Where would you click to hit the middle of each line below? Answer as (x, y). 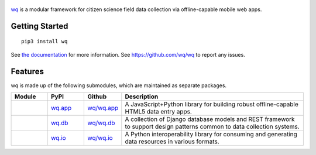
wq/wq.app (103, 108)
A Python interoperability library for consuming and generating (211, 135)
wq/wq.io (100, 138)
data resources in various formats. (172, 142)
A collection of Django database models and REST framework (210, 119)
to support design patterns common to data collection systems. (212, 127)
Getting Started (39, 26)
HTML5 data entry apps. (159, 112)
